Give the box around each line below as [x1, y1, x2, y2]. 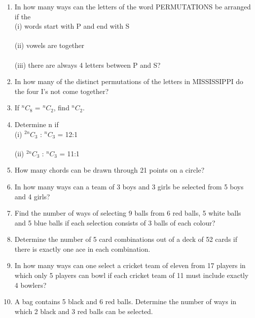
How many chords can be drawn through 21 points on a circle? [14, 165, 205, 175]
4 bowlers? [14, 279, 47, 290]
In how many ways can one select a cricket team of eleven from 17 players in [14, 260, 246, 271]
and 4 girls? [14, 191, 50, 201]
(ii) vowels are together [14, 40, 84, 50]
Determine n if [14, 119, 59, 129]
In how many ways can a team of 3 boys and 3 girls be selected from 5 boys [14, 181, 244, 191]
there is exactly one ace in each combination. [14, 243, 150, 254]
